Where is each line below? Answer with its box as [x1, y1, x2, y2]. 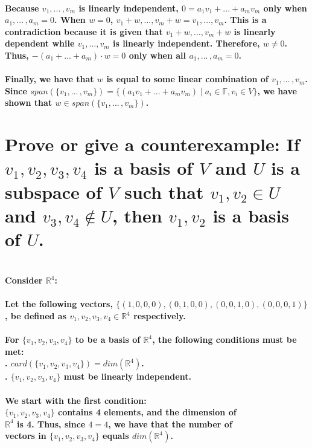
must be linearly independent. [63, 370, 191, 383]
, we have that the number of [108, 417, 232, 430]
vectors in [5, 429, 46, 442]
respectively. [133, 310, 186, 322]
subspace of [5, 179, 102, 204]
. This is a [224, 13, 267, 26]
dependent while [5, 37, 75, 50]
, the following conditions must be [152, 333, 297, 346]
